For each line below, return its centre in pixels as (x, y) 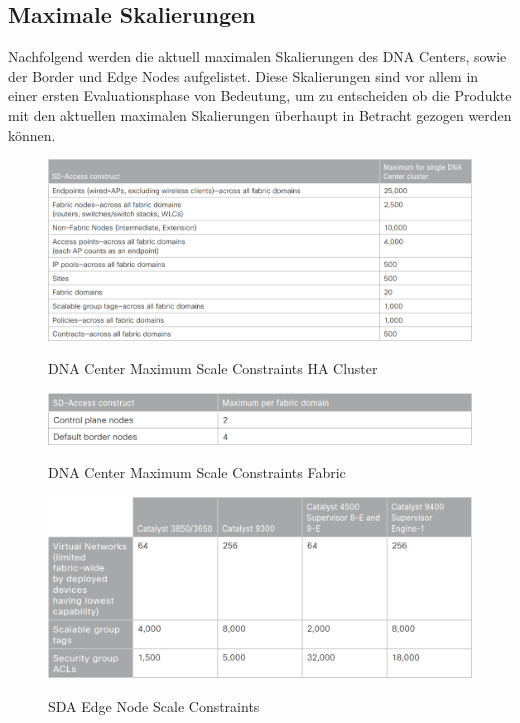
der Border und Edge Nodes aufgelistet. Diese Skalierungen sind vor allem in (243, 75)
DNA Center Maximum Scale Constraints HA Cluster (213, 368)
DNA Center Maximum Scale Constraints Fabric (197, 472)
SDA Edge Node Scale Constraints (154, 705)
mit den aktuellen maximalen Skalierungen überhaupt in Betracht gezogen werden (260, 114)
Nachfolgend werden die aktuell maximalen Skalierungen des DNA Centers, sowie (257, 56)
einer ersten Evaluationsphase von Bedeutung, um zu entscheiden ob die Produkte (260, 95)
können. (32, 134)
